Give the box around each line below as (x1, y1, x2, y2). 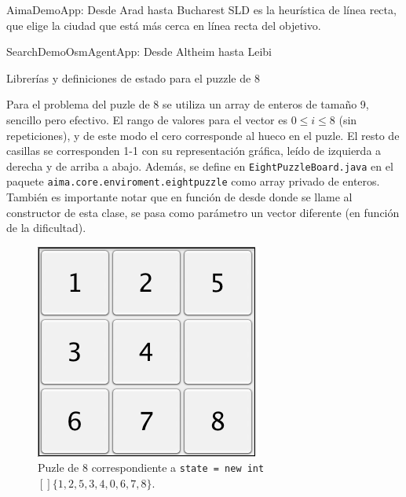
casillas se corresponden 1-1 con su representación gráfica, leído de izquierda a (6, 142, 382, 159)
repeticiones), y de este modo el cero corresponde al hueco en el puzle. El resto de (6, 127, 400, 143)
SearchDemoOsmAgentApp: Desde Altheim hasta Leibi (6, 43, 272, 60)
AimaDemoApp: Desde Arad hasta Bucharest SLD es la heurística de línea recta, (6, 2, 397, 17)
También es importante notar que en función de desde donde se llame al (6, 189, 353, 205)
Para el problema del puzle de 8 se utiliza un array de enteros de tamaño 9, (6, 96, 369, 112)
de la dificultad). (6, 219, 86, 236)
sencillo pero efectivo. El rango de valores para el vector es (6, 111, 287, 127)
